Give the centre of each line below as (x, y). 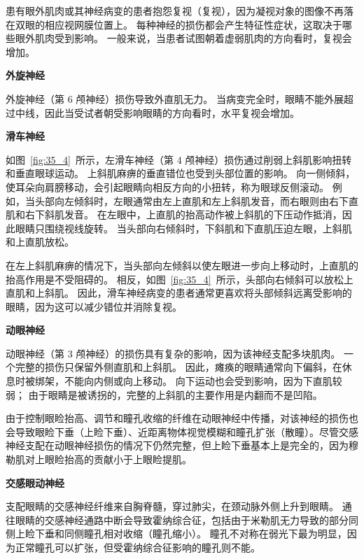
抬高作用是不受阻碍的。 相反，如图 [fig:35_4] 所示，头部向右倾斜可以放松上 (180, 279)
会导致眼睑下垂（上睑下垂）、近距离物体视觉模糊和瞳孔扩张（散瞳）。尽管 (172, 431)
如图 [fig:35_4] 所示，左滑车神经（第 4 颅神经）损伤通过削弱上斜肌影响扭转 (179, 159)
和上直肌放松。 (40, 242)
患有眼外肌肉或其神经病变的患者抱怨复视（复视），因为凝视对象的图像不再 (175, 10)
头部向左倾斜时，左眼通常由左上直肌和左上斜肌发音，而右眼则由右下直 (196, 200)
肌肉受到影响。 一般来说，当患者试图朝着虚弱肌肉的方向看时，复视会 (193, 38)
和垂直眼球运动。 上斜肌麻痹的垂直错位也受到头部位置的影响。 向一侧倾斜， (181, 173)
